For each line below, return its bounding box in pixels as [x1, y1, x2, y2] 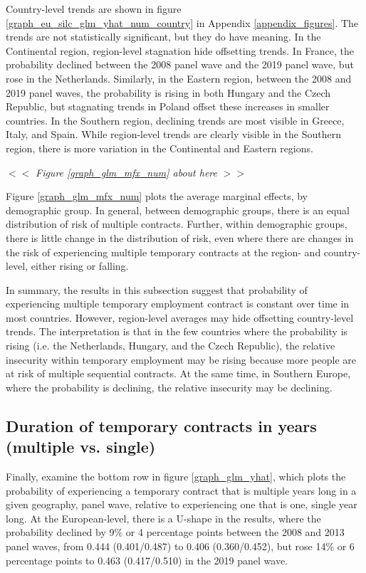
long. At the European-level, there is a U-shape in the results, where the [6, 510, 321, 525]
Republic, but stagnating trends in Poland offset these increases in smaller [6, 99, 330, 114]
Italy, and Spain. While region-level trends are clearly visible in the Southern [6, 127, 341, 142]
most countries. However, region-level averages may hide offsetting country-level [6, 310, 354, 325]
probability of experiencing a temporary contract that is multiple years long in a [6, 483, 357, 498]
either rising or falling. [31, 258, 129, 273]
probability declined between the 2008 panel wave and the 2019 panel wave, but [6, 57, 354, 72]
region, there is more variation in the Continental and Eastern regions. [6, 140, 313, 155]
